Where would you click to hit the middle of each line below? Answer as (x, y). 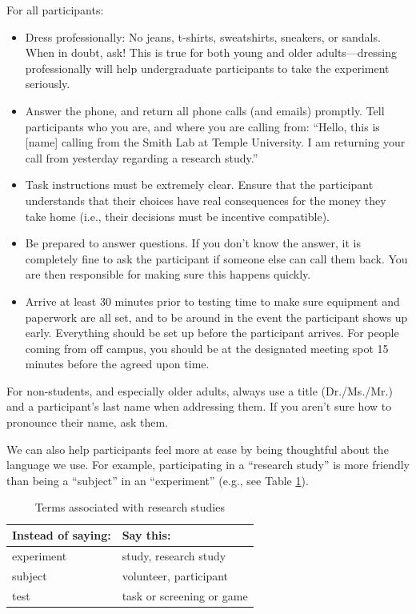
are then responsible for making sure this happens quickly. (168, 274)
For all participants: (55, 10)
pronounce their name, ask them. (87, 422)
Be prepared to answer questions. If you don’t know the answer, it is (193, 243)
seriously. (48, 84)
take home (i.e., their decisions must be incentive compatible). (177, 216)
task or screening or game (185, 595)
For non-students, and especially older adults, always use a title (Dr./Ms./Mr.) (200, 390)
